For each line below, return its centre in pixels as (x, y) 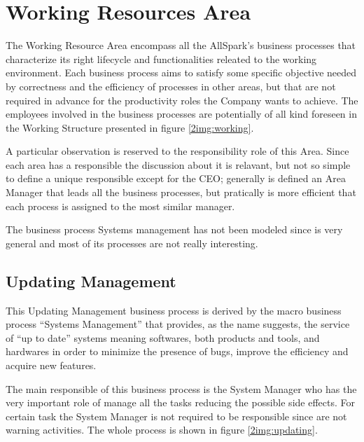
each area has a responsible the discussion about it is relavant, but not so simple (178, 164)
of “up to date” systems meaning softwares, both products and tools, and (163, 337)
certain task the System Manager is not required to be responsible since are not (176, 416)
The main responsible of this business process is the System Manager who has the (181, 388)
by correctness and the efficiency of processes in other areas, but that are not (171, 86)
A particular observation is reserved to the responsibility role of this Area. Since (177, 151)
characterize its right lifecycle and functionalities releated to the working (161, 58)
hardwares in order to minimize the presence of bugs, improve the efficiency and (177, 351)
